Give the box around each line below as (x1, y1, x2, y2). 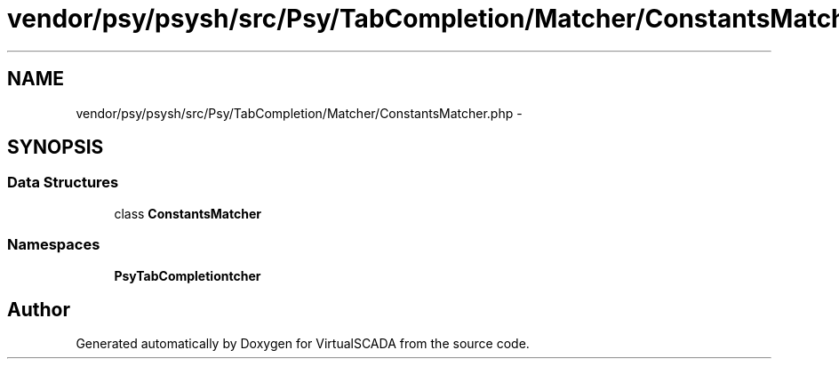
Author (7, 298, 70, 321)
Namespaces (7, 235, 100, 254)
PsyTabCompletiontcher (114, 267, 261, 283)
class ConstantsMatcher (114, 205, 261, 221)
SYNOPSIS (7, 136, 104, 159)
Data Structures (7, 173, 119, 192)
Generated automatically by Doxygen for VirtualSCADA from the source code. (76, 336, 530, 352)
